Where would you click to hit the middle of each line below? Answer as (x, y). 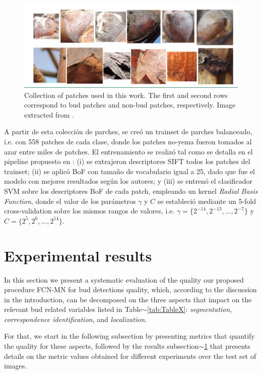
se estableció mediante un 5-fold (207, 201)
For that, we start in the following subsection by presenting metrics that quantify (129, 336)
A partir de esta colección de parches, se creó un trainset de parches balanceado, (128, 131)
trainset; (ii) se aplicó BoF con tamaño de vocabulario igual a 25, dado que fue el (130, 171)
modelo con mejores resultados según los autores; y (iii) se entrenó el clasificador (128, 181)
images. (16, 366)
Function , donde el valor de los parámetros (70, 201)
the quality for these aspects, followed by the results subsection (102, 346)
